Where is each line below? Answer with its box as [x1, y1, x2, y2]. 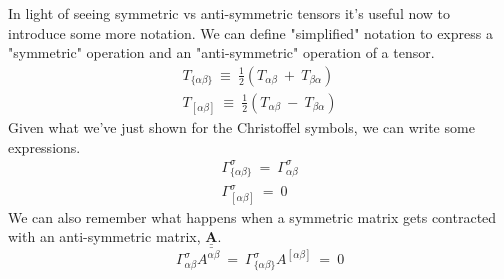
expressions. [8, 136, 81, 157]
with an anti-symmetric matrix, [8, 226, 201, 247]
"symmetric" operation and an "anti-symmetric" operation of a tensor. [8, 42, 435, 63]
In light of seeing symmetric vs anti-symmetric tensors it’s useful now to [8, 3, 451, 23]
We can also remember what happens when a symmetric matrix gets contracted [8, 206, 497, 227]
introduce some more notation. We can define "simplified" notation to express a [8, 22, 493, 43]
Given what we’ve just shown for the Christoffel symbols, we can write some [8, 117, 475, 138]
